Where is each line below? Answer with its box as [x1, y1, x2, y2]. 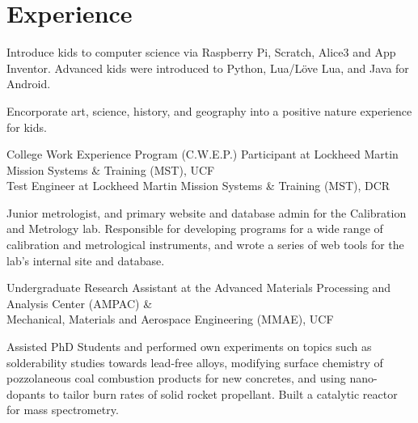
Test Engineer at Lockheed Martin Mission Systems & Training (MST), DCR [6, 177, 391, 194]
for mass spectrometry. [6, 401, 119, 418]
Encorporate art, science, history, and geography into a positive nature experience [6, 102, 412, 119]
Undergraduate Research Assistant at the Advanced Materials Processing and [6, 279, 391, 296]
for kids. [6, 118, 47, 135]
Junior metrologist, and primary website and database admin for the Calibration [6, 204, 407, 221]
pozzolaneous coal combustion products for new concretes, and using [6, 370, 346, 387]
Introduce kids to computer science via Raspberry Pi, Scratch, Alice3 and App [6, 44, 396, 61]
